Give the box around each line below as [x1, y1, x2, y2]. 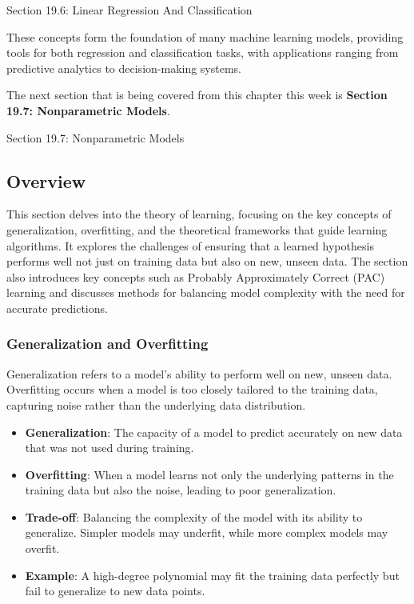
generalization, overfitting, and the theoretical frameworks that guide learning [6, 221, 388, 238]
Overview [6, 168, 86, 193]
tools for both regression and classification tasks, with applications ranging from [6, 44, 399, 61]
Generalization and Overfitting [6, 334, 209, 354]
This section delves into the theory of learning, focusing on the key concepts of [6, 206, 392, 222]
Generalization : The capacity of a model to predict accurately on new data [25, 423, 403, 440]
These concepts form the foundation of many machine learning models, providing [6, 28, 404, 45]
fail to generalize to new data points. [25, 582, 205, 599]
